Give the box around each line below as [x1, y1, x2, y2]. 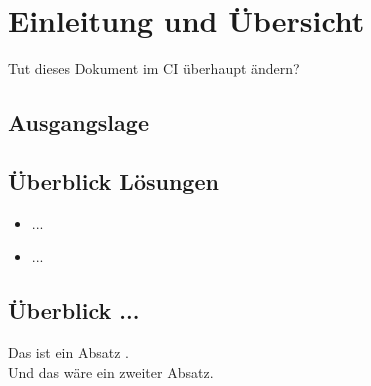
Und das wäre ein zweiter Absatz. [8, 361, 214, 382]
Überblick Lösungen [8, 165, 219, 196]
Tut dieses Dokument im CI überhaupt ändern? [8, 58, 300, 79]
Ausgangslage [8, 107, 149, 138]
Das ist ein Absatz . [8, 342, 129, 363]
